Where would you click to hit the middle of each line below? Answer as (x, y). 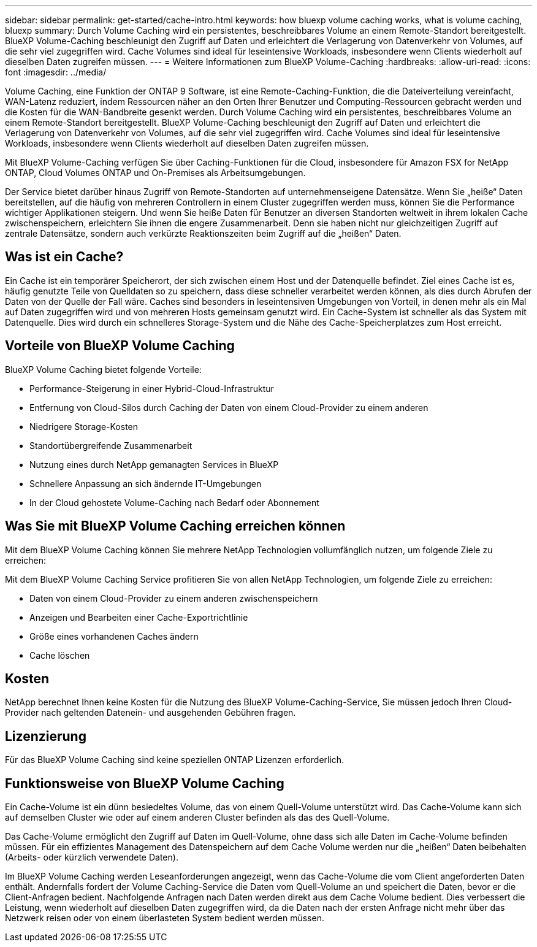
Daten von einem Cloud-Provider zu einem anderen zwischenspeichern (174, 598)
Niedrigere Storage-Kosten (84, 426)
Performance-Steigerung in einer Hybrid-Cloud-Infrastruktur (152, 388)
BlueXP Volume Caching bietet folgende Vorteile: (103, 369)
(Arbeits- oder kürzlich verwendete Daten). (92, 857)
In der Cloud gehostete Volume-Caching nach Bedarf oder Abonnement (174, 502)
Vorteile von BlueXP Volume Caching (120, 346)
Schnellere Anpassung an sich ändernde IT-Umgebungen (146, 483)
